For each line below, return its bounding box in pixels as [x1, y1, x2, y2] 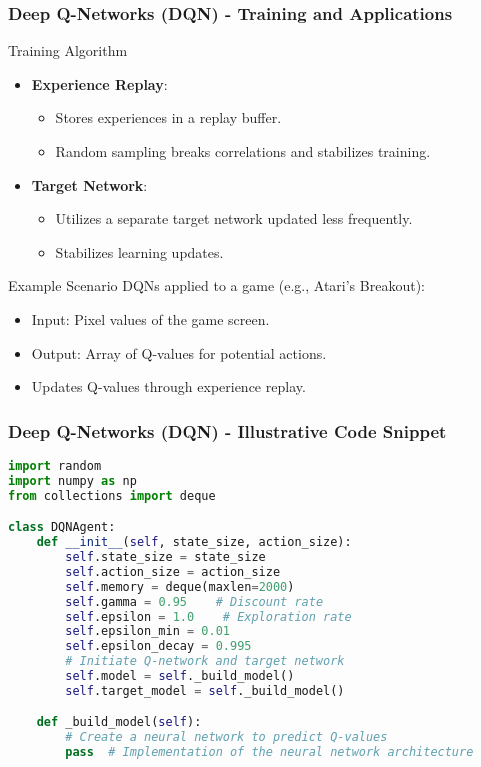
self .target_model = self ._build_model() [65, 683, 345, 698]
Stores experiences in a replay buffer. [55, 107, 282, 128]
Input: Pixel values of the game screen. [31, 308, 270, 329]
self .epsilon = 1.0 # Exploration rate [65, 609, 352, 624]
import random [8, 458, 102, 473]
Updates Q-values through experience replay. [31, 376, 306, 397]
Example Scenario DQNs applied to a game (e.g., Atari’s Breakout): [8, 275, 425, 296]
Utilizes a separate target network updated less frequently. [55, 208, 413, 229]
